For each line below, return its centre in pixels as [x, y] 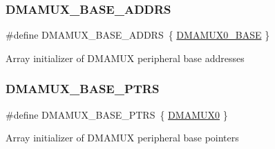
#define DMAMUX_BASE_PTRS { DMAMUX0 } [117, 114]
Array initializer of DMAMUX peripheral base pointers [122, 138]
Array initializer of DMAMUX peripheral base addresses [125, 58]
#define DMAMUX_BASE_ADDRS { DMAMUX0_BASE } [138, 35]
